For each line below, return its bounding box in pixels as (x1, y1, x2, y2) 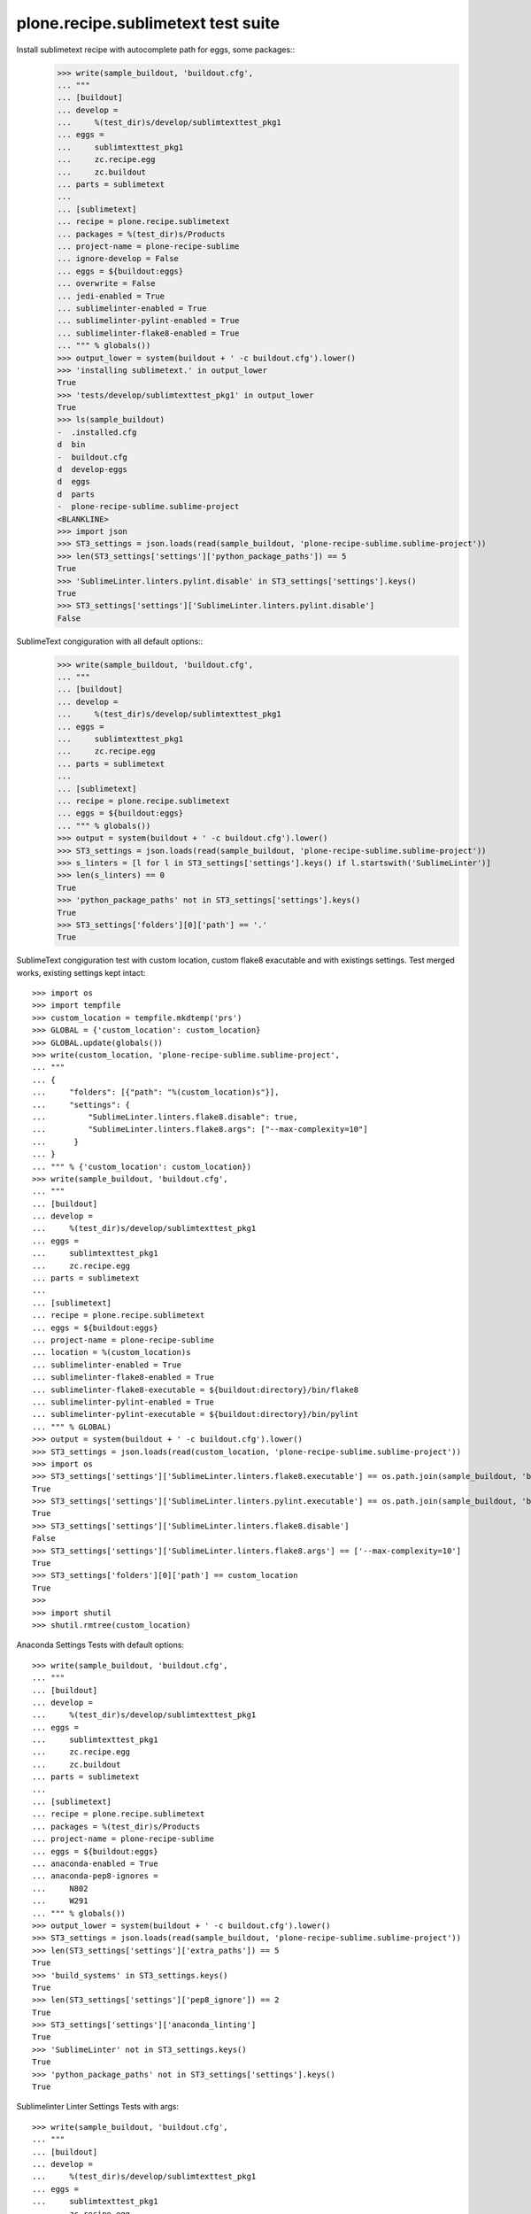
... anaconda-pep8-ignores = (32, 1871, 158, 1881)
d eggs (57, 476, 90, 487)
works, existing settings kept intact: (16, 967, 146, 978)
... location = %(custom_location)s (32, 1347, 191, 1358)
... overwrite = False (57, 279, 156, 289)
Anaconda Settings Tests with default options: (16, 1639, 185, 1651)
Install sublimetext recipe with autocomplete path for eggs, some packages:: (16, 44, 296, 55)
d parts (57, 489, 96, 499)
